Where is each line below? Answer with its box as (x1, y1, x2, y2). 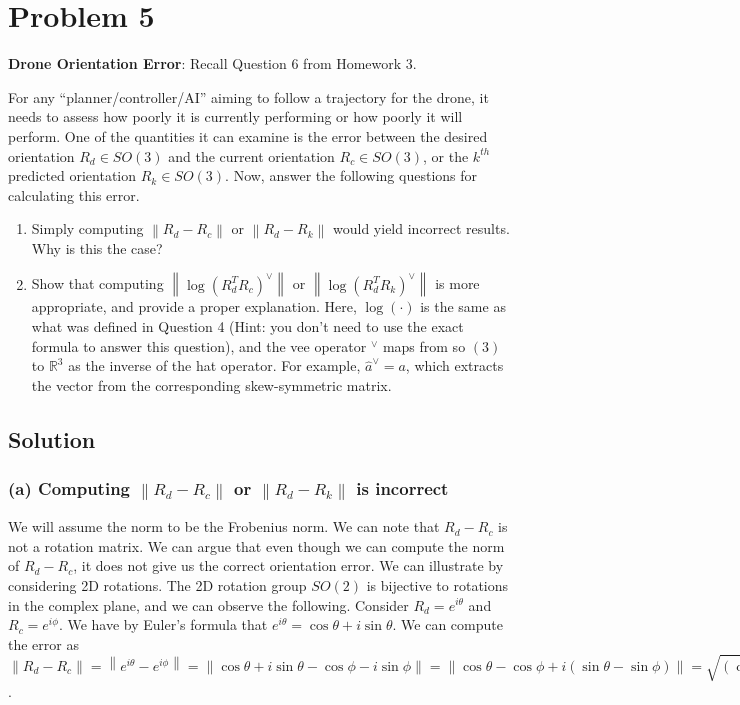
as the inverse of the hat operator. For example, (68, 355, 361, 376)
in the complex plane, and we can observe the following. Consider (8, 594, 409, 615)
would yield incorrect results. (333, 218, 510, 239)
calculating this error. (8, 184, 140, 205)
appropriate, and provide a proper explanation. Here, (31, 296, 357, 317)
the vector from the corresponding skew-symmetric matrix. (31, 374, 392, 395)
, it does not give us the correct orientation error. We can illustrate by (73, 555, 504, 576)
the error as (8, 633, 79, 654)
